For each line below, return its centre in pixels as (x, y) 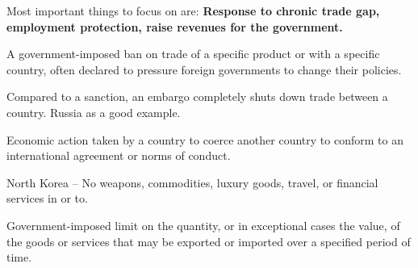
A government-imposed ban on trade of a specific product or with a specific (193, 54)
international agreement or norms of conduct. (119, 155)
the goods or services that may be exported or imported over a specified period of (209, 241)
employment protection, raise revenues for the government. (175, 26)
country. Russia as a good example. (94, 112)
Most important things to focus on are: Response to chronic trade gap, (193, 10)
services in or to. (47, 198)
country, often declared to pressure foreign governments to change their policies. (204, 69)
